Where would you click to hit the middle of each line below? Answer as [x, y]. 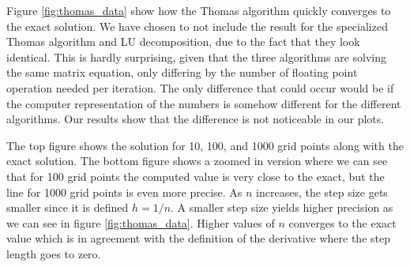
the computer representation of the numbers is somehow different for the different [204, 103]
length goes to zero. [54, 253]
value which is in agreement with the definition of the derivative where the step [198, 238]
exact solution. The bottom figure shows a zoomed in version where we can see [197, 161]
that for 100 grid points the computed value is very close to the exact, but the [196, 176]
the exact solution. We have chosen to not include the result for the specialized [197, 26]
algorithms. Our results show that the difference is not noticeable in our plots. [196, 119]
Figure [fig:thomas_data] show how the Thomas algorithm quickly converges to [199, 10]
